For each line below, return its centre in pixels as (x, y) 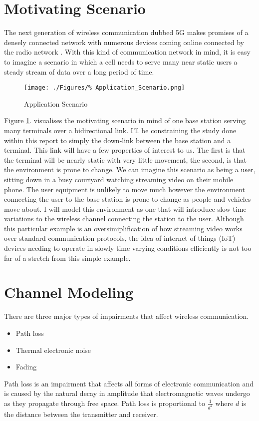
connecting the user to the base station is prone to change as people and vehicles (128, 199)
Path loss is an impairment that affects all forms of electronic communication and (129, 383)
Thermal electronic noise (53, 350)
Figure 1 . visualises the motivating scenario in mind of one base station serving (125, 120)
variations (19, 219)
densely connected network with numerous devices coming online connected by (124, 42)
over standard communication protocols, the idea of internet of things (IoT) (120, 238)
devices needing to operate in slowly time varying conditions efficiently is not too (128, 248)
